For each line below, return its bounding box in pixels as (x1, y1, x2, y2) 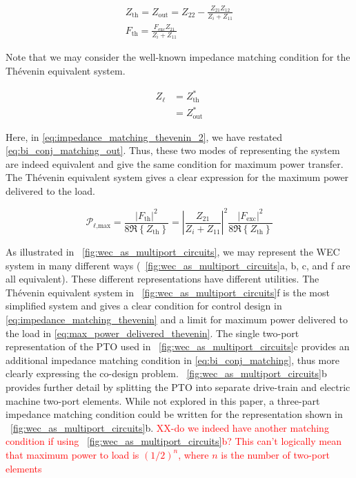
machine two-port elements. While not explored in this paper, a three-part (6, 393, 320, 408)
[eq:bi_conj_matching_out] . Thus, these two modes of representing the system (6, 143, 340, 157)
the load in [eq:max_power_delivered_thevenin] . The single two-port (6, 325, 299, 340)
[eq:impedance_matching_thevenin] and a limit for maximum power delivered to (6, 312, 348, 327)
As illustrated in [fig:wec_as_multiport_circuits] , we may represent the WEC (6, 245, 340, 259)
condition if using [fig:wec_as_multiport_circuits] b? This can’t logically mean (6, 434, 342, 448)
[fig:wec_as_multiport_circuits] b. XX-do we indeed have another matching (10, 420, 329, 434)
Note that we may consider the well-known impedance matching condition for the (6, 50, 350, 64)
